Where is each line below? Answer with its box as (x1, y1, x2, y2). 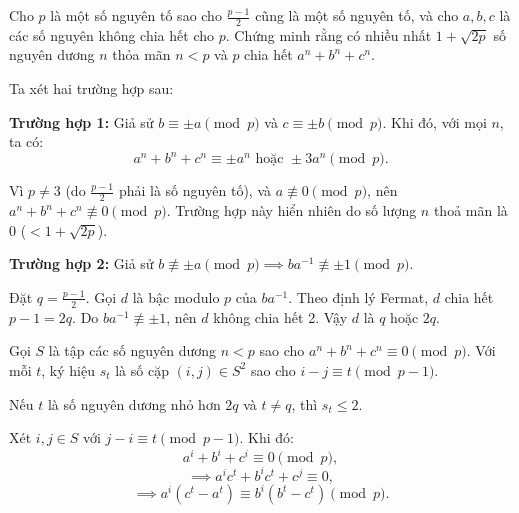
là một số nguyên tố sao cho (50, 5, 222, 25)
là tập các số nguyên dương (48, 340, 217, 361)
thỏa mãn (112, 44, 171, 65)
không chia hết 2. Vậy (213, 306, 348, 327)
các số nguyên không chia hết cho (9, 24, 215, 45)
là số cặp (115, 359, 169, 380)
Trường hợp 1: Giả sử (9, 111, 154, 132)
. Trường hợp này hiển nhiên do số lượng (166, 200, 417, 221)
